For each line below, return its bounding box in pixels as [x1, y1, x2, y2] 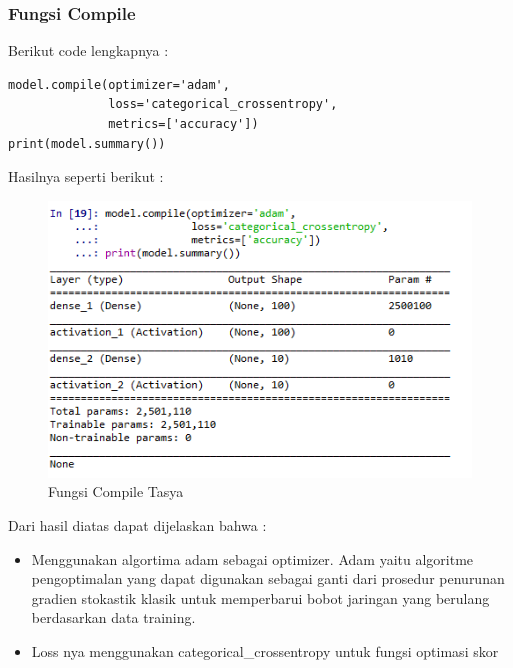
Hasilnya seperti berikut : [8, 166, 164, 187]
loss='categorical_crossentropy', [108, 97, 338, 112]
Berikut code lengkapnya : [8, 40, 169, 61]
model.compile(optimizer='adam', [8, 77, 230, 92]
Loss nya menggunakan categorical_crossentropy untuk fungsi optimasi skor [31, 641, 499, 662]
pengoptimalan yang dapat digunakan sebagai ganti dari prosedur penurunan [31, 568, 505, 589]
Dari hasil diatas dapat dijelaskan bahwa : [8, 515, 267, 536]
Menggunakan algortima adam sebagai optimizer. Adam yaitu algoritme [31, 548, 474, 569]
